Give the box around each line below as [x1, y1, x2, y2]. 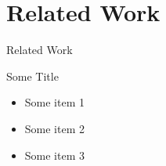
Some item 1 [24, 94, 85, 110]
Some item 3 [24, 146, 85, 163]
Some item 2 [24, 120, 85, 136]
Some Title [6, 67, 59, 84]
